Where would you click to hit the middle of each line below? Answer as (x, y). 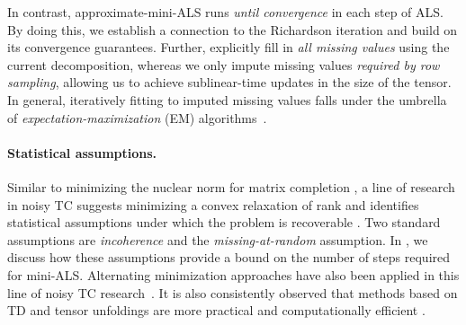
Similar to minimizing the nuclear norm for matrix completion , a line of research (231, 186)
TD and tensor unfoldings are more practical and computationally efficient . (216, 310)
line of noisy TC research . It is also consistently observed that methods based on (233, 292)
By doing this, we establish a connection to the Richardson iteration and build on (233, 29)
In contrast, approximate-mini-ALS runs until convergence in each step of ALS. (225, 12)
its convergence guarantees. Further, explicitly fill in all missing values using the (229, 47)
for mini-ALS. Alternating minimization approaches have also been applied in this (233, 274)
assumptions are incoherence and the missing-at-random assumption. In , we (218, 239)
